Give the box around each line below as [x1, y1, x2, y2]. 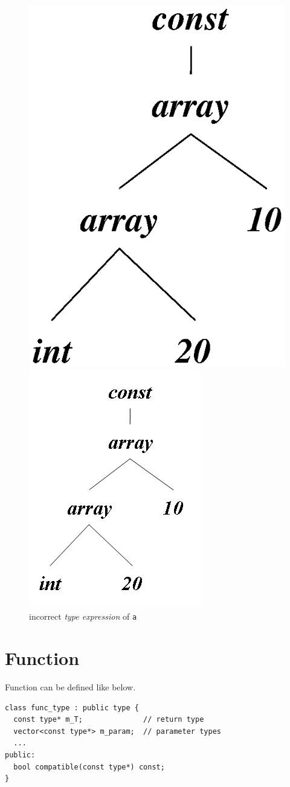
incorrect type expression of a [29, 610, 137, 623]
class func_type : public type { [5, 703, 139, 712]
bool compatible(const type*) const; [13, 762, 165, 771]
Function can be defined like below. [5, 681, 136, 693]
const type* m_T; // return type [13, 715, 204, 724]
